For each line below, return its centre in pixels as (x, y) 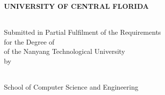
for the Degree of (29, 41)
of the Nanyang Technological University (65, 51)
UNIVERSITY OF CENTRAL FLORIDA (76, 6)
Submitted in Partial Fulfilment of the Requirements (82, 32)
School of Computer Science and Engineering (71, 87)
